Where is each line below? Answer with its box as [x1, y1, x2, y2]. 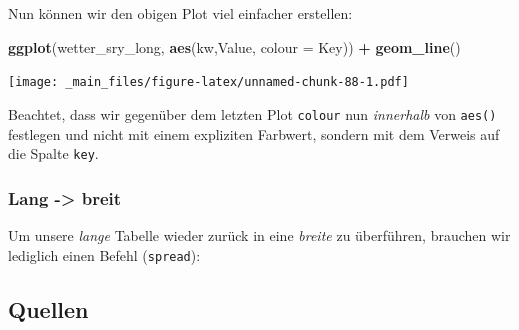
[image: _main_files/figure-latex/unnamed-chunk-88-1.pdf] [8, 75, 409, 90]
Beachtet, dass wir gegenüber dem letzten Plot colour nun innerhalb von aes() [8, 103, 497, 124]
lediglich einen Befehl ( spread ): [8, 244, 201, 265]
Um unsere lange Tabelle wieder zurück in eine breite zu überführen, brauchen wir [8, 224, 511, 245]
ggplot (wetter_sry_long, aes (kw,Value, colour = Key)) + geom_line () [8, 36, 461, 57]
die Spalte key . [8, 143, 99, 164]
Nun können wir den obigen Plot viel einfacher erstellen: [8, 3, 353, 23]
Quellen [8, 293, 89, 324]
